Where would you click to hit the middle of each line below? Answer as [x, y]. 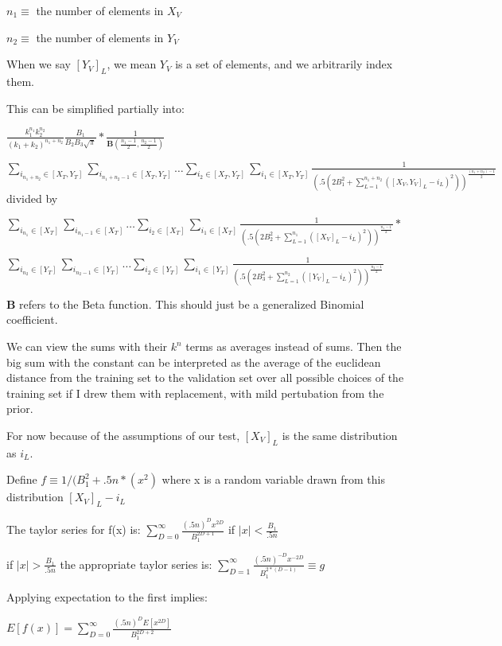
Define [22, 479]
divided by [32, 198]
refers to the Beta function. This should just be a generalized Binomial [192, 304]
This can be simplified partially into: [95, 108]
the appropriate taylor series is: [136, 564]
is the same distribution [340, 436]
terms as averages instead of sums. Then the [294, 346]
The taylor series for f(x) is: [74, 529]
